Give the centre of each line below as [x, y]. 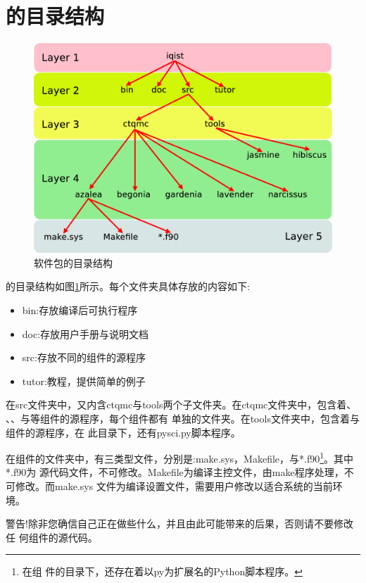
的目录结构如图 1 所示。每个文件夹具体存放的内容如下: [128, 286]
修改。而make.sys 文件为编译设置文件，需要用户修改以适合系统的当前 [174, 486]
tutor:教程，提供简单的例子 [84, 381]
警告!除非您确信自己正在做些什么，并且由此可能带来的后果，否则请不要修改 [179, 524]
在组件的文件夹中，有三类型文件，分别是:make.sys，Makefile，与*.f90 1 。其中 [180, 457]
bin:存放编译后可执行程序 [80, 310]
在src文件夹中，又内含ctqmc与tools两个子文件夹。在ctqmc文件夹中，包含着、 [181, 405]
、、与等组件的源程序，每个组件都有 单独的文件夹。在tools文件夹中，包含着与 [183, 418]
